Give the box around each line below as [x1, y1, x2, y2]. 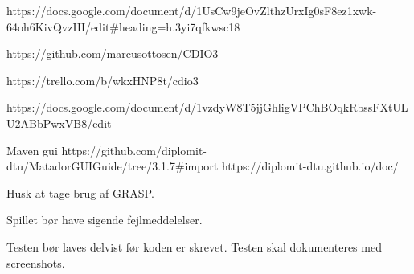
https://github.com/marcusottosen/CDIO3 [6, 45, 219, 62]
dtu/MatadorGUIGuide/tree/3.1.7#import [6, 157, 219, 174]
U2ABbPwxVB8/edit [6, 114, 112, 131]
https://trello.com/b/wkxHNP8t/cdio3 [6, 72, 199, 88]
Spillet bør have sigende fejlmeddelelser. [6, 211, 203, 228]
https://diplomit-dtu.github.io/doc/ [221, 157, 399, 174]
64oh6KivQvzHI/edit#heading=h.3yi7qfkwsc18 [6, 18, 240, 35]
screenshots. [6, 254, 65, 271]
